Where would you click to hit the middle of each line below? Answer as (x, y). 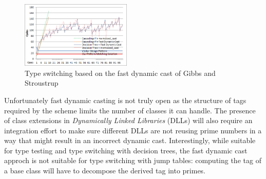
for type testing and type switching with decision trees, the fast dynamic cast (126, 150)
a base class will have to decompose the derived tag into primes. (105, 171)
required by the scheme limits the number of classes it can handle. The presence (130, 110)
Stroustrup (42, 83)
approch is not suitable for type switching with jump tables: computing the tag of (133, 160)
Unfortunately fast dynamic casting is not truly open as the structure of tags (125, 100)
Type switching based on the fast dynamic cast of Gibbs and (120, 73)
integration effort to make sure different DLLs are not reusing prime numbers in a (133, 130)
